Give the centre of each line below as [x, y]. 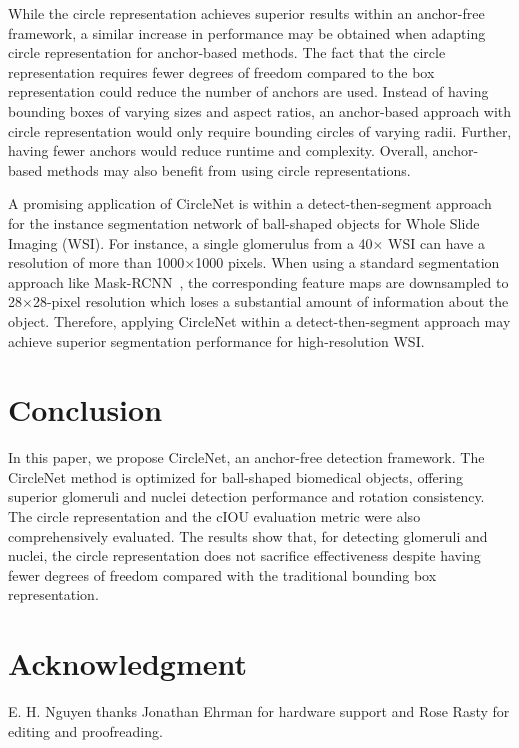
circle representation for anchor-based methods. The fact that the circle [227, 52]
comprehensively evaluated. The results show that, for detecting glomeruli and [248, 535]
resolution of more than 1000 [96, 262]
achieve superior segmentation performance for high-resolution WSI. [216, 340]
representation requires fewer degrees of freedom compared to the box [221, 71]
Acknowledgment [127, 663]
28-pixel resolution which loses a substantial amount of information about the [270, 301]
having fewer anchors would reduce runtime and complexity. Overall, [218, 150]
